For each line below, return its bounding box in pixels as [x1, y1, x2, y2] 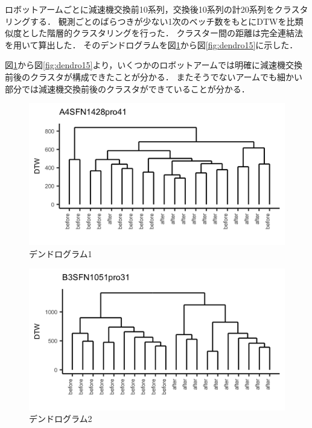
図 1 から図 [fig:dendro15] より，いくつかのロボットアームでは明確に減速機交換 [5, 59, 303, 71]
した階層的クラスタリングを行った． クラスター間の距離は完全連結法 [30, 27, 304, 39]
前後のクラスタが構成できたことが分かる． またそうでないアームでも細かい [5, 70, 303, 83]
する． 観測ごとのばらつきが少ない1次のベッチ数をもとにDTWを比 [30, 14, 295, 27]
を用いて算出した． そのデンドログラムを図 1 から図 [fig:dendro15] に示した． [5, 38, 298, 51]
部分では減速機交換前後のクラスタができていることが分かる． [5, 82, 250, 95]
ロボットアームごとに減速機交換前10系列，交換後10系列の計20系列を [5, 3, 275, 15]
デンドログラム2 [29, 412, 92, 425]
